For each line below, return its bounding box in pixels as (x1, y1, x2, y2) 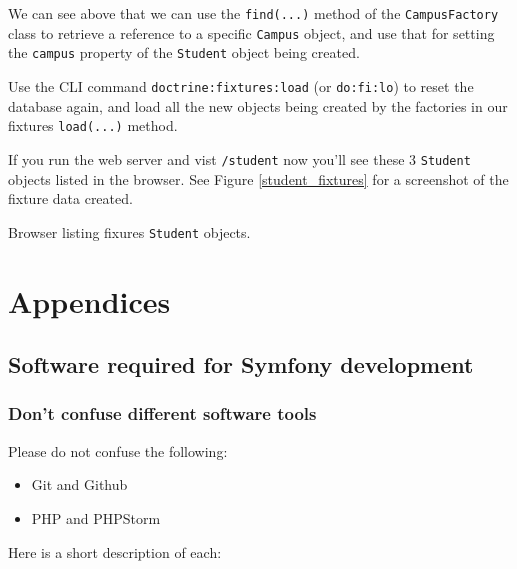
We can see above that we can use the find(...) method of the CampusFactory (8, 3, 499, 23)
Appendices (8, 280, 171, 321)
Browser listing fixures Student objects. (8, 221, 251, 242)
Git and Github (31, 474, 128, 495)
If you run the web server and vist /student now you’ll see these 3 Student (8, 148, 471, 169)
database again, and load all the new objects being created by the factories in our (8, 95, 508, 116)
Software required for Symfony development (8, 349, 474, 380)
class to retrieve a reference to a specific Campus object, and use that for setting (8, 22, 495, 43)
